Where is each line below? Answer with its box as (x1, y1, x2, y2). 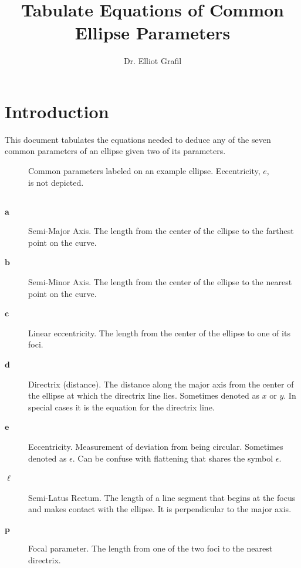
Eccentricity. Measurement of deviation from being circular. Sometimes (28, 440, 283, 452)
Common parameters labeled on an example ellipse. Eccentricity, (28, 165, 261, 177)
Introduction (5, 99, 109, 123)
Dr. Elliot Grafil (123, 55, 182, 67)
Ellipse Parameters (75, 21, 231, 45)
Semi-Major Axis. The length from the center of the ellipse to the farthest (28, 225, 294, 237)
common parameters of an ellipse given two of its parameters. (5, 145, 226, 157)
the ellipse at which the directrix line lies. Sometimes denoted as (28, 389, 259, 402)
